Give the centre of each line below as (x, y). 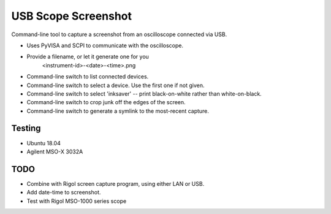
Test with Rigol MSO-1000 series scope (77, 201)
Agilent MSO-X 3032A (55, 151)
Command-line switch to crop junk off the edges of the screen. (106, 102)
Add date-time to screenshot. (64, 193)
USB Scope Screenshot (71, 16)
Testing (26, 128)
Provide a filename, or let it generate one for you (88, 57)
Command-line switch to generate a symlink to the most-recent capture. (118, 111)
